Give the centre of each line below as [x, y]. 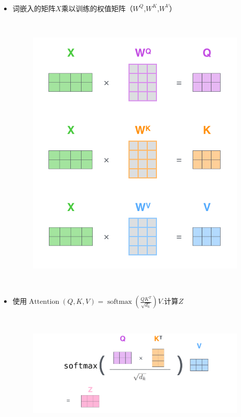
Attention [44, 302]
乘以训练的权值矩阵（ [97, 8]
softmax [119, 302]
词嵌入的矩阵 [34, 8]
